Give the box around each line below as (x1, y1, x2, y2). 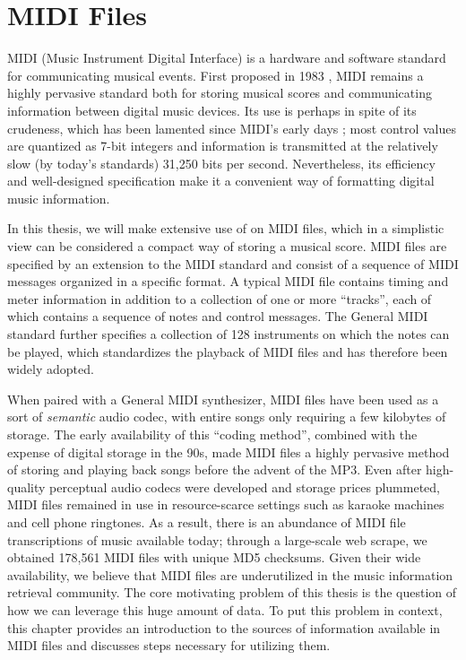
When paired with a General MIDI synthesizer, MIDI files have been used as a (7, 389, 439, 408)
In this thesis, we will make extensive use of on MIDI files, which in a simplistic (7, 219, 444, 238)
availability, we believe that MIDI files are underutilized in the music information (7, 565, 453, 584)
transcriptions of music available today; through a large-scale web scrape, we (7, 530, 427, 549)
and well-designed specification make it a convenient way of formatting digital (7, 171, 435, 190)
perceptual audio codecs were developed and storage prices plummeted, (49, 477, 440, 496)
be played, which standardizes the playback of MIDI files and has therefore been (7, 342, 448, 360)
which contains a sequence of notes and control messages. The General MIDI (7, 307, 428, 326)
